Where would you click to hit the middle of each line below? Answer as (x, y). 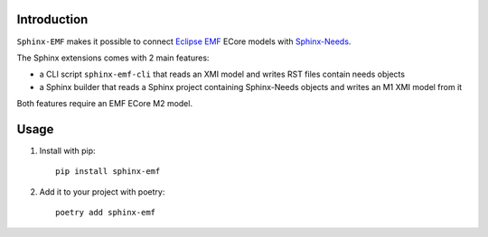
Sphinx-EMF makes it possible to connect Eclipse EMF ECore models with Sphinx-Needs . (184, 41)
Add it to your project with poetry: (102, 191)
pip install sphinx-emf (108, 172)
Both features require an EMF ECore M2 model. (105, 104)
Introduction (52, 19)
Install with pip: (67, 150)
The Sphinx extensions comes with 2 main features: (113, 58)
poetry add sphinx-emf (106, 213)
